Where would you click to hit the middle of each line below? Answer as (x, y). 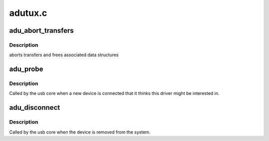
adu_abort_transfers (42, 31)
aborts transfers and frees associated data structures (64, 55)
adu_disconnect (35, 107)
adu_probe (26, 69)
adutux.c (28, 13)
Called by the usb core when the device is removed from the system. (80, 132)
